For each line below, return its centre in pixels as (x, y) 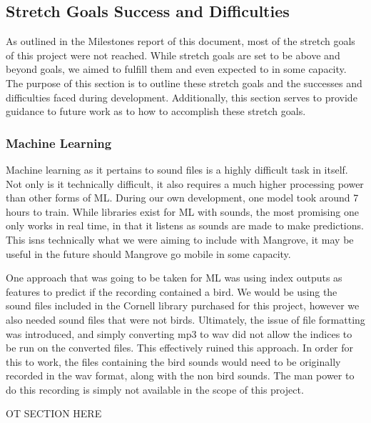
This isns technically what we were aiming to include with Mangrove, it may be (180, 239)
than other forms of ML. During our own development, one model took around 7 (182, 198)
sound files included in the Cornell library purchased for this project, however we (183, 305)
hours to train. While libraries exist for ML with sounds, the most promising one (182, 211)
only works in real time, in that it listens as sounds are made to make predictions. (185, 225)
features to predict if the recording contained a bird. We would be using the (172, 291)
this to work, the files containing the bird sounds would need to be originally (173, 361)
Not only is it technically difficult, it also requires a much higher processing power (185, 183)
